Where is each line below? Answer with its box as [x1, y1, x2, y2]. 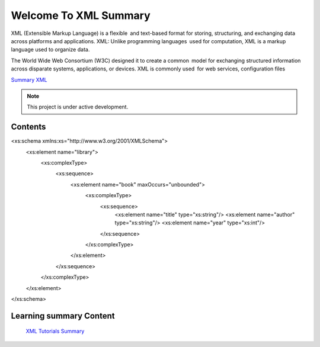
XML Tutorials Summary [25, 327, 85, 335]
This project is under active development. [27, 104, 129, 111]
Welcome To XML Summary [11, 9, 151, 22]
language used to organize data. [11, 46, 90, 53]
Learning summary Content [11, 311, 115, 321]
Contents [11, 122, 46, 132]
